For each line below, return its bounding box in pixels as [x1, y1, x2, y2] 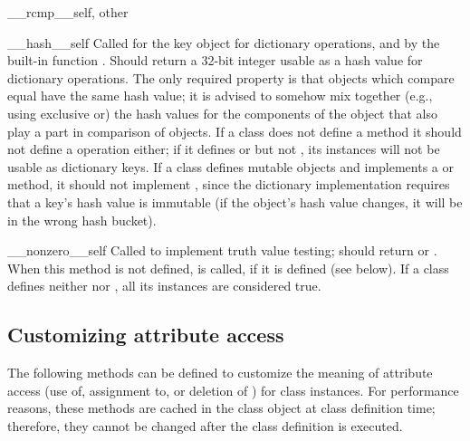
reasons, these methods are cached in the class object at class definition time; [7, 398, 436, 417]
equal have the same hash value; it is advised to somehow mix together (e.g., [7, 86, 433, 105]
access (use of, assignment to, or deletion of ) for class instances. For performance [7, 380, 459, 399]
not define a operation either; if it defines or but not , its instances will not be [7, 139, 440, 158]
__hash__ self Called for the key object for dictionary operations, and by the [7, 33, 440, 52]
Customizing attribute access [7, 321, 284, 349]
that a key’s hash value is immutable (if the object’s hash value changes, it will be [7, 192, 463, 211]
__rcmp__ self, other [7, 3, 129, 21]
